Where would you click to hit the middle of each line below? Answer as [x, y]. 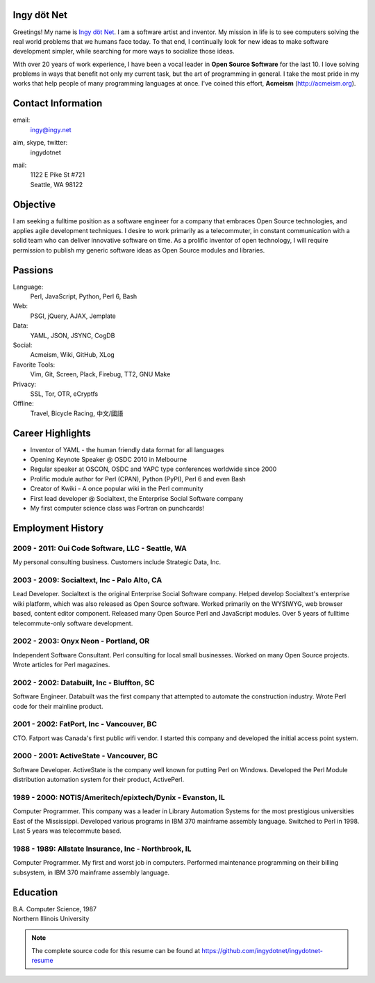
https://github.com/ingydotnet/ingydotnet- [262, 950]
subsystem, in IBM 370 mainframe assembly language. [91, 872]
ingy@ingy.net [51, 129]
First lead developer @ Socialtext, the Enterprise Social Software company [137, 498]
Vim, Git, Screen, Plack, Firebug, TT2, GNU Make [100, 374]
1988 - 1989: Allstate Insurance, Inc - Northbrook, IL [102, 849]
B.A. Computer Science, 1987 [55, 909]
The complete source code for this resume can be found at [116, 950]
